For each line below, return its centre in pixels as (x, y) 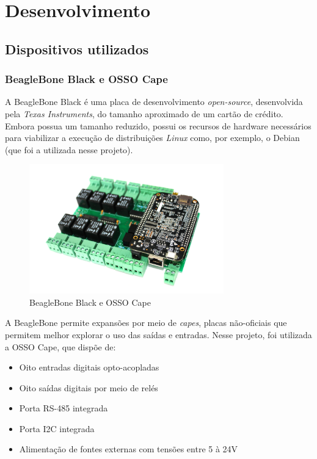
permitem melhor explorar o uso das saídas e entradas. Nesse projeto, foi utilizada (158, 334)
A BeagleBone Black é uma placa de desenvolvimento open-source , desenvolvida (154, 102)
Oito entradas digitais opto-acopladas (89, 367)
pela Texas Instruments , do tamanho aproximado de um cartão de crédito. (144, 113)
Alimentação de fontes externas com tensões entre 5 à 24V (129, 449)
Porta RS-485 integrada (64, 408)
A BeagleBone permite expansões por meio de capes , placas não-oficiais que (146, 323)
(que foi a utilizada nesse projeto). (69, 149)
